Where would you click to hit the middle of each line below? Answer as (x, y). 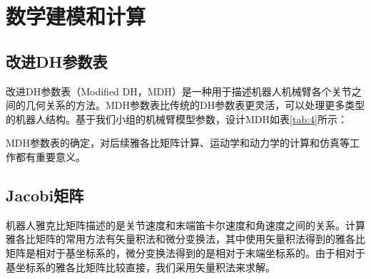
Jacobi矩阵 (45, 195)
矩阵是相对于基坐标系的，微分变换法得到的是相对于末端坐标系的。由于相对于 (185, 252)
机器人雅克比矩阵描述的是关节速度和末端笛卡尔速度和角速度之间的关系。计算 (185, 225)
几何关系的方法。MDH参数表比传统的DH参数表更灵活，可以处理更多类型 (195, 105)
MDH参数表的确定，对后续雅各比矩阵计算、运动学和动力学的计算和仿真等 (178, 143)
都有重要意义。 (50, 156)
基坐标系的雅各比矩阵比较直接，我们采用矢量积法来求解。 (141, 267)
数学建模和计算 (76, 16)
